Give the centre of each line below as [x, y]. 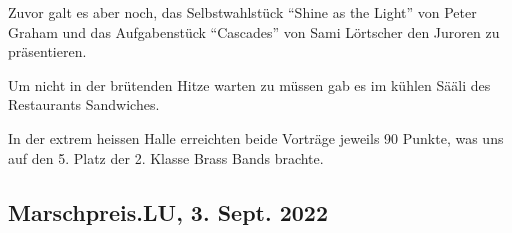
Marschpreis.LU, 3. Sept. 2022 [168, 211]
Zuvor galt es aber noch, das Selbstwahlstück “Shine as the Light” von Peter [242, 12]
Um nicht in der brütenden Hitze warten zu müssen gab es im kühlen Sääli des [249, 84]
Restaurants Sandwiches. [84, 104]
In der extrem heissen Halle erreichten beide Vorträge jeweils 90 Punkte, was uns [256, 137]
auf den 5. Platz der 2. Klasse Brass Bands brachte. [166, 157]
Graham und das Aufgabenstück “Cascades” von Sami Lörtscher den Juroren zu [254, 31]
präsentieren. [47, 51]
